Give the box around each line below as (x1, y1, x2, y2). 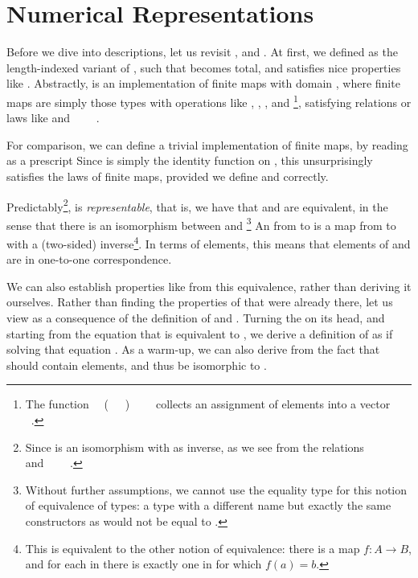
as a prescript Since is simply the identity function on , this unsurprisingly (6, 152, 373, 169)
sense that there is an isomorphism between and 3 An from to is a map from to (6, 214, 396, 233)
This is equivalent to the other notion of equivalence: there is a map (25, 539, 360, 556)
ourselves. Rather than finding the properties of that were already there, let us (6, 293, 393, 310)
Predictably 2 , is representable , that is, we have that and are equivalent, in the (6, 195, 388, 215)
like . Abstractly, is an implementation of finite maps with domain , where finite (6, 75, 400, 92)
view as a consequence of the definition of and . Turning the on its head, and (6, 309, 385, 326)
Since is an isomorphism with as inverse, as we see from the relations (25, 438, 364, 455)
